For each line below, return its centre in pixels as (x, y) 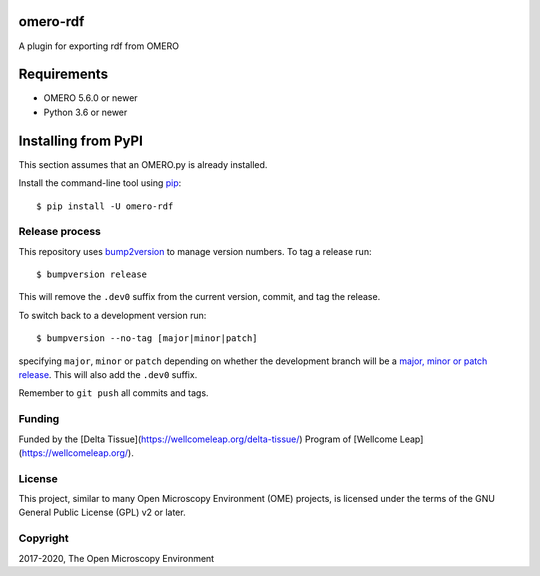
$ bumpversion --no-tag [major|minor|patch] (147, 338)
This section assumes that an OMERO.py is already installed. (143, 164)
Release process (60, 232)
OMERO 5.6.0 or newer (91, 98)
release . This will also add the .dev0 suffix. (108, 374)
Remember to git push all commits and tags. (113, 393)
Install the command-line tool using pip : (100, 183)
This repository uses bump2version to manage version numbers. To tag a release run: (195, 251)
